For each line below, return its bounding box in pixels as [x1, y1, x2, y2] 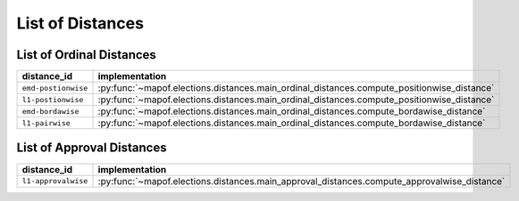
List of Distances [16, 13, 145, 33]
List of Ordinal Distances [16, 47, 156, 62]
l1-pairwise [21, 118, 71, 128]
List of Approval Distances [16, 141, 167, 156]
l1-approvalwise [21, 176, 88, 186]
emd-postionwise [21, 83, 88, 92]
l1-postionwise [21, 94, 84, 104]
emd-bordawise [21, 107, 80, 116]
